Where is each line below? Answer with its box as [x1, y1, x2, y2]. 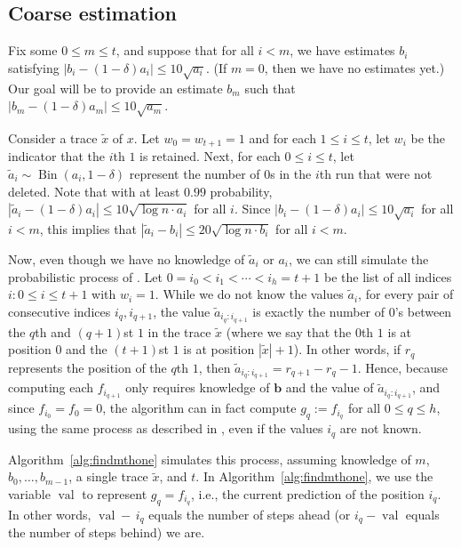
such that [244, 78, 296, 97]
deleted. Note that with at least [8, 181, 180, 200]
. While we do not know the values [155, 285, 344, 303]
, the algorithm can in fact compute [102, 399, 297, 417]
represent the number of [129, 164, 260, 182]
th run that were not [319, 164, 433, 182]
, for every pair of [358, 285, 454, 303]
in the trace [147, 322, 211, 341]
